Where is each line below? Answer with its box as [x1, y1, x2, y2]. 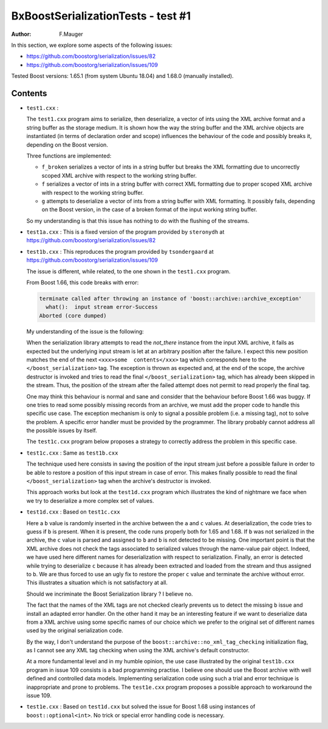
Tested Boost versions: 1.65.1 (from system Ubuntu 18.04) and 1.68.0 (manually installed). [11, 72, 234, 80]
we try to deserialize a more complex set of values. [26, 497, 154, 504]
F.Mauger [59, 30, 83, 38]
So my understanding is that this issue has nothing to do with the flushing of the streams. [26, 217, 250, 225]
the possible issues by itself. [26, 427, 97, 434]
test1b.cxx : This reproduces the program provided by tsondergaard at [26, 248, 214, 255]
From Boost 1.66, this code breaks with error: [26, 279, 139, 286]
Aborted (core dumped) [39, 312, 107, 319]
